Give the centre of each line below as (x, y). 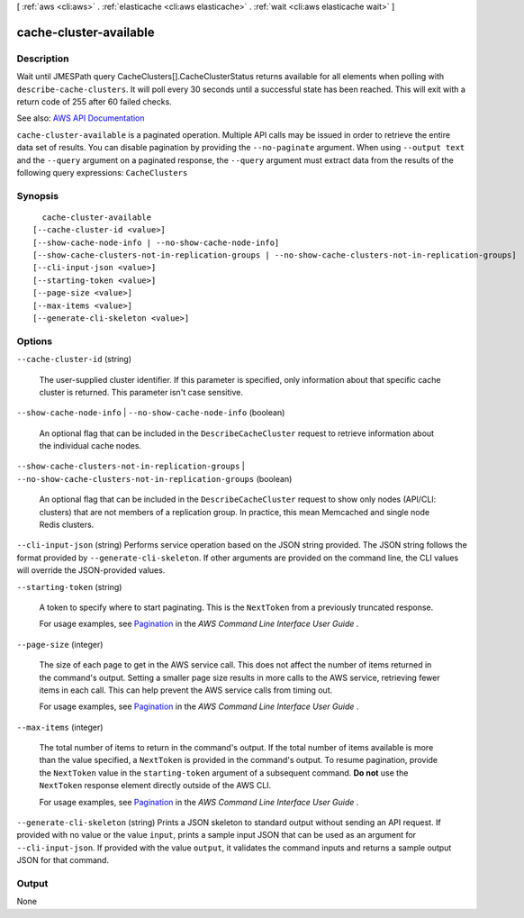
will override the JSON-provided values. (91, 570)
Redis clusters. (67, 525)
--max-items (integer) (60, 727)
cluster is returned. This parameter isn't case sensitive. (141, 392)
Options (35, 341)
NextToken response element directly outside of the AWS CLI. (155, 786)
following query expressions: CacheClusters (102, 172)
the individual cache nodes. (90, 446)
